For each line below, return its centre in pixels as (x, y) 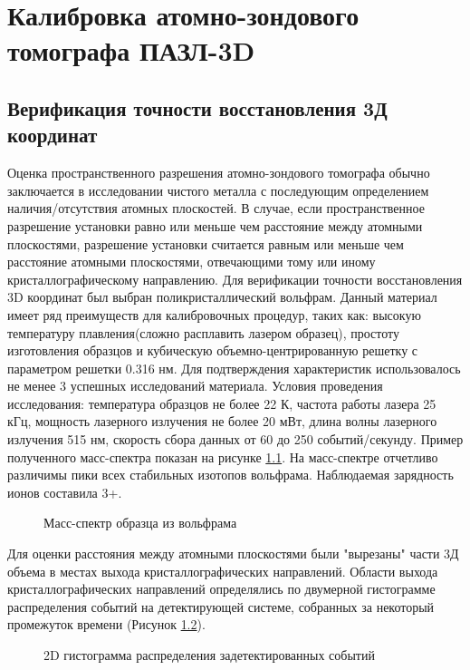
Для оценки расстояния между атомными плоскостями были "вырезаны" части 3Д (233, 553)
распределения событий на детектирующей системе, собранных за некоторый (221, 606)
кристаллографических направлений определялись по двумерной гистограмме (221, 589)
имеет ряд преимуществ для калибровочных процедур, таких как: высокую (214, 314)
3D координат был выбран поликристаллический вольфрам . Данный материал (222, 297)
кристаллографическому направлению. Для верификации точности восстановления (235, 279)
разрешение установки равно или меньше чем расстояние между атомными (215, 225)
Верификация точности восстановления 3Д (197, 107)
